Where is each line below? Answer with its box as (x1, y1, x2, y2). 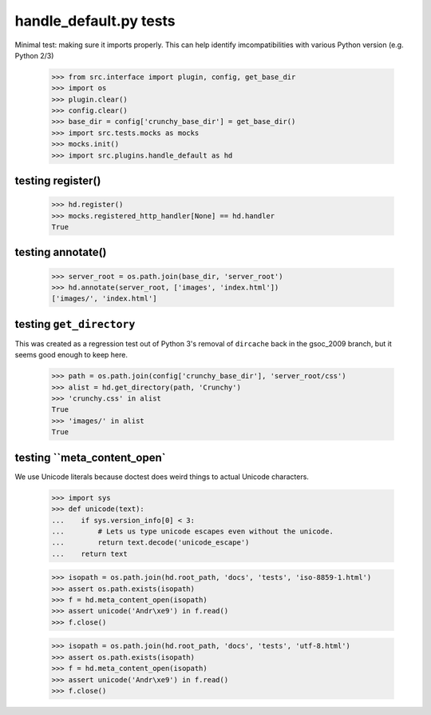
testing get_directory (14, 317, 136, 331)
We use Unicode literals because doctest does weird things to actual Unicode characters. (14, 472, 309, 481)
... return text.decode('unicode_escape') (51, 538, 250, 547)
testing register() (14, 174, 101, 188)
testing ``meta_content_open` (14, 450, 166, 464)
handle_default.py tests (14, 12, 176, 30)
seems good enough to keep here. (14, 350, 128, 360)
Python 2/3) (14, 50, 54, 60)
